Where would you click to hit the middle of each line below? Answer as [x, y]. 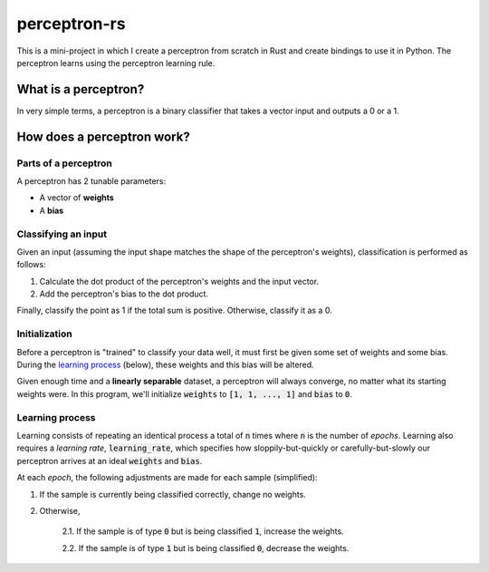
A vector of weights [77, 198]
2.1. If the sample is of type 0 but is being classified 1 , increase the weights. [203, 531]
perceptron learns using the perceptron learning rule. [116, 63]
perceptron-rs [71, 24]
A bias [52, 210]
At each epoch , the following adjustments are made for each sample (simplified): [167, 478]
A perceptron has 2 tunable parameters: [91, 181]
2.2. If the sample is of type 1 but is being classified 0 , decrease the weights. [206, 548]
